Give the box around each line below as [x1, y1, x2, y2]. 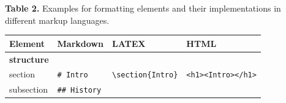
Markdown [57, 37, 103, 49]
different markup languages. [5, 13, 110, 26]
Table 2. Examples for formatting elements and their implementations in [5, 2, 281, 14]
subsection [9, 83, 48, 96]
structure [9, 52, 49, 65]
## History [57, 86, 102, 95]
